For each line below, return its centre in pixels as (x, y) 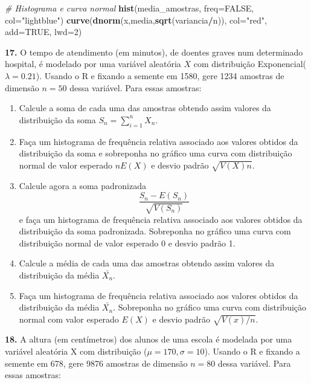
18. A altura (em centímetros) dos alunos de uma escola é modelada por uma (149, 339)
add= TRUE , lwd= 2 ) (43, 32)
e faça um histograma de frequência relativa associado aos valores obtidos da (161, 219)
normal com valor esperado (69, 319)
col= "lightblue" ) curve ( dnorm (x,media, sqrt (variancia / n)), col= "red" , (136, 20)
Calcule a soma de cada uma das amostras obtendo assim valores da (145, 108)
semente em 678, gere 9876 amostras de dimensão (96, 363)
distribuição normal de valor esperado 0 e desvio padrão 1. (127, 243)
